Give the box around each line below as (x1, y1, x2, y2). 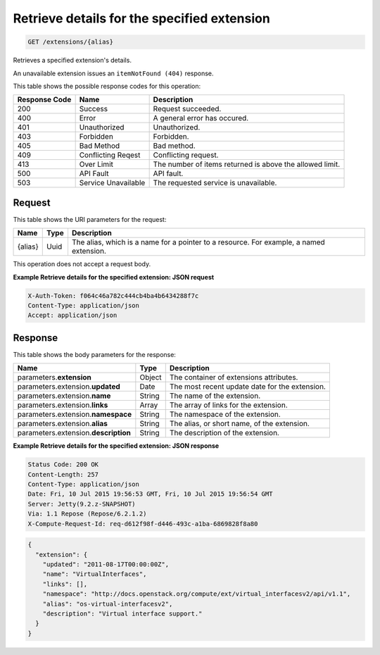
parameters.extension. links (17, 400, 108, 410)
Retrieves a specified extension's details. (13, 56, 132, 65)
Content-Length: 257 (27, 470, 99, 478)
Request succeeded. (153, 104, 222, 114)
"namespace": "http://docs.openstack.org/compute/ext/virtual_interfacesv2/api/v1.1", (42, 590, 351, 598)
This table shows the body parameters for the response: (13, 350, 176, 358)
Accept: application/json (27, 311, 118, 320)
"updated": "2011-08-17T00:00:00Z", (42, 560, 169, 568)
